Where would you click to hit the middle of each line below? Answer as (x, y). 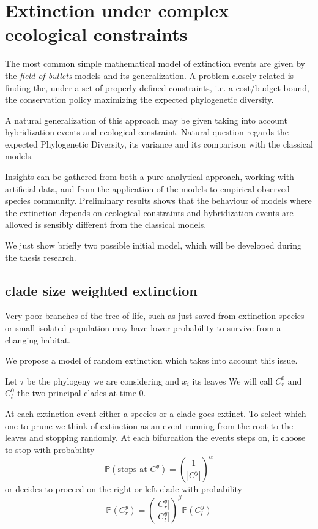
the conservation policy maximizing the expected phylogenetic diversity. (139, 99)
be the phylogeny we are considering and (103, 381)
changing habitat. (38, 340)
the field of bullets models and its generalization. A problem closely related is (150, 75)
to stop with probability (50, 449)
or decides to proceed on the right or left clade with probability (124, 488)
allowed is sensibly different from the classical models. (106, 224)
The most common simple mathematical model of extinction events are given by (155, 63)
